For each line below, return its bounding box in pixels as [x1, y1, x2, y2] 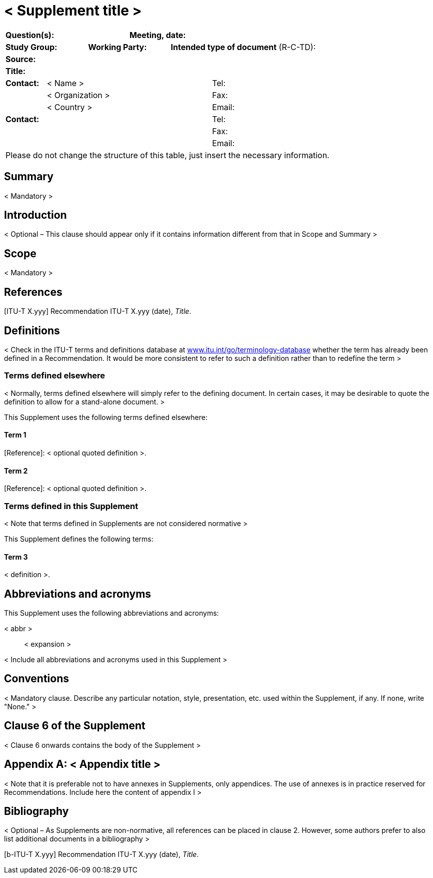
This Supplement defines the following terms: [4, 534, 153, 543]
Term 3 [4, 552, 28, 561]
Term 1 [4, 430, 26, 440]
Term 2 [4, 466, 28, 475]
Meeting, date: [129, 30, 186, 40]
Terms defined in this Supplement [4, 501, 138, 511]
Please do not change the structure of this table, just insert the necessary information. [5, 150, 329, 160]
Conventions [4, 672, 69, 685]
